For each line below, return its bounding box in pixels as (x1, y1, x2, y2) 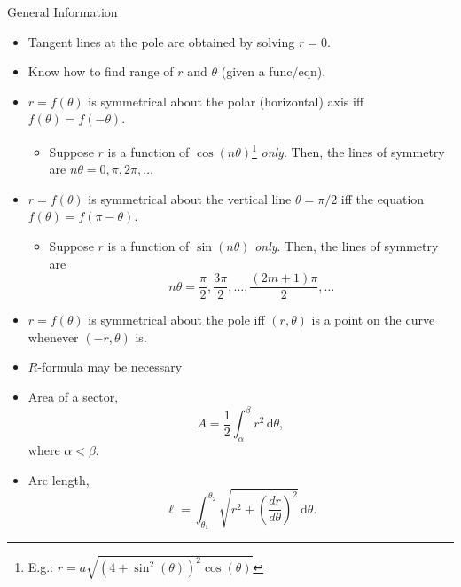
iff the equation (340, 189, 425, 207)
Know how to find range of (27, 62, 174, 81)
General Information (7, 3, 118, 20)
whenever (27, 327, 79, 346)
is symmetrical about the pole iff (88, 310, 265, 329)
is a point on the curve (311, 310, 435, 329)
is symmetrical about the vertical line (88, 189, 292, 207)
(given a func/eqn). (221, 62, 326, 81)
